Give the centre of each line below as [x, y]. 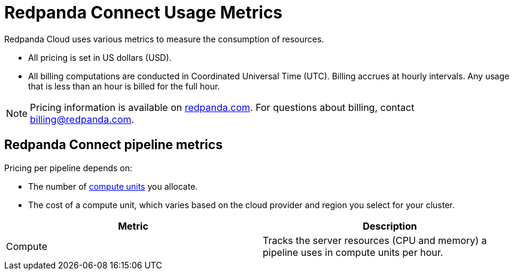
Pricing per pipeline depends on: [69, 168]
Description [390, 226]
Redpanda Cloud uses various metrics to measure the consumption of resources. [164, 39]
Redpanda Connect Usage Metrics [144, 13]
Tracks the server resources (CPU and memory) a [375, 240]
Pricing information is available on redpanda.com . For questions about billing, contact [222, 107]
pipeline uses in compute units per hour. [353, 252]
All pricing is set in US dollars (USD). [100, 57]
